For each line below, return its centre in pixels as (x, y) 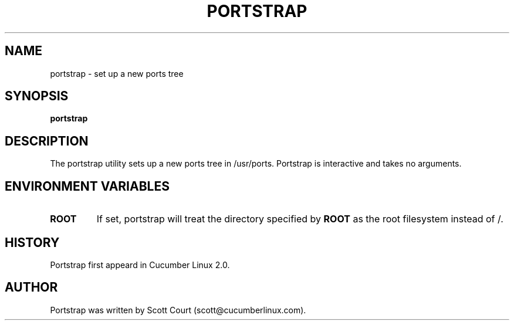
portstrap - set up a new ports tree (117, 73)
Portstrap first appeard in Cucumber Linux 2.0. (140, 265)
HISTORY (32, 242)
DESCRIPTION (47, 141)
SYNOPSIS (37, 96)
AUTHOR (31, 287)
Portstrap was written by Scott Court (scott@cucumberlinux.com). (178, 310)
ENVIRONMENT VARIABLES (87, 186)
